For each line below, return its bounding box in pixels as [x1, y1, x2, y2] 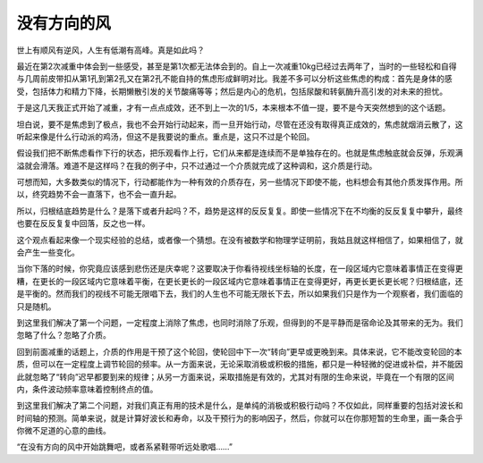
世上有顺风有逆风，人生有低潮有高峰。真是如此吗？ [16, 45, 205, 55]
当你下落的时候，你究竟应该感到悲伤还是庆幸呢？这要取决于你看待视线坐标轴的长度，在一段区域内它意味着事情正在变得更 [16, 264, 463, 274]
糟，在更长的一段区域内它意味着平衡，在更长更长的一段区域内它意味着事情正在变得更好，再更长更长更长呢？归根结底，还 [16, 275, 463, 286]
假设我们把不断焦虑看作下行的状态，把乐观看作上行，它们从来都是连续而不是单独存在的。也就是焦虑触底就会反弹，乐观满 [16, 147, 463, 158]
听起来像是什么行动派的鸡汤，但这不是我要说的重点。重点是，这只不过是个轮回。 [16, 130, 315, 142]
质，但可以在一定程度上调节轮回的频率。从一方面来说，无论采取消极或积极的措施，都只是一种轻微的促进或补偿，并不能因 [16, 358, 463, 370]
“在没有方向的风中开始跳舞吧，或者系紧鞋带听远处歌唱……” [16, 442, 233, 452]
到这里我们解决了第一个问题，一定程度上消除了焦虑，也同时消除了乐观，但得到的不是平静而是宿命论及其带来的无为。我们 [16, 317, 463, 328]
